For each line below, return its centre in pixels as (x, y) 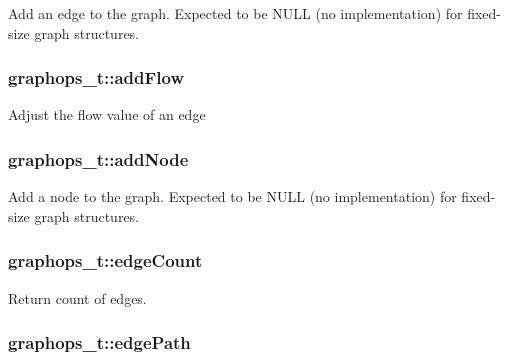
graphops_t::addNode (98, 158)
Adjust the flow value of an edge (107, 114)
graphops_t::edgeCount (105, 260)
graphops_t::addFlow (96, 77)
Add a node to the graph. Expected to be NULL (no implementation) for (232, 196)
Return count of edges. (77, 297)
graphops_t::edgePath (99, 342)
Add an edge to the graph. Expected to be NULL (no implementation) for (235, 13)
